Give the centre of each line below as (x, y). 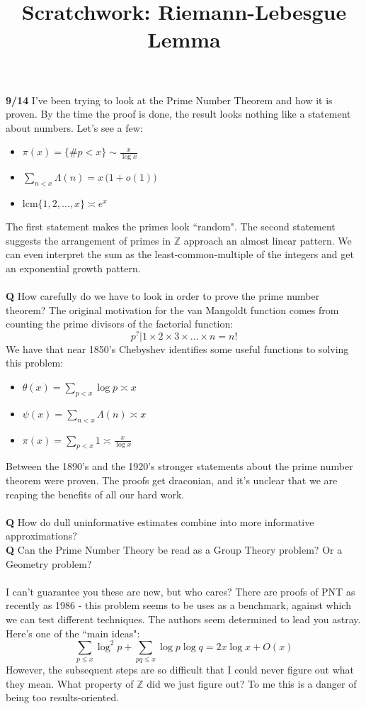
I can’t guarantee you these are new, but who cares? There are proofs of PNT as (181, 591)
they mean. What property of (70, 683)
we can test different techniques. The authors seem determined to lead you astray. (183, 619)
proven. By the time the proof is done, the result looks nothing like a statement (178, 114)
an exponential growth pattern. (73, 268)
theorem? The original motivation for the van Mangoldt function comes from (172, 309)
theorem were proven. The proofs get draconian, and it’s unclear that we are (172, 480)
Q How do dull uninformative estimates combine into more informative (160, 521)
